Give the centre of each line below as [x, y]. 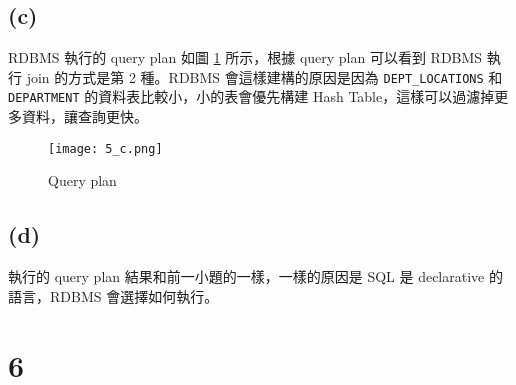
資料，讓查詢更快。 [84, 116]
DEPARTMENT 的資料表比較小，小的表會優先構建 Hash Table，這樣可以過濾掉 [251, 96]
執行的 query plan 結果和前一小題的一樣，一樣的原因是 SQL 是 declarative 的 [255, 276]
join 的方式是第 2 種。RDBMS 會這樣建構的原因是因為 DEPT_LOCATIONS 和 [264, 76]
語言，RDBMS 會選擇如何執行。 [113, 295]
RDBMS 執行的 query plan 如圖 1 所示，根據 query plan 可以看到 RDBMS [245, 57]
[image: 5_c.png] [105, 148]
